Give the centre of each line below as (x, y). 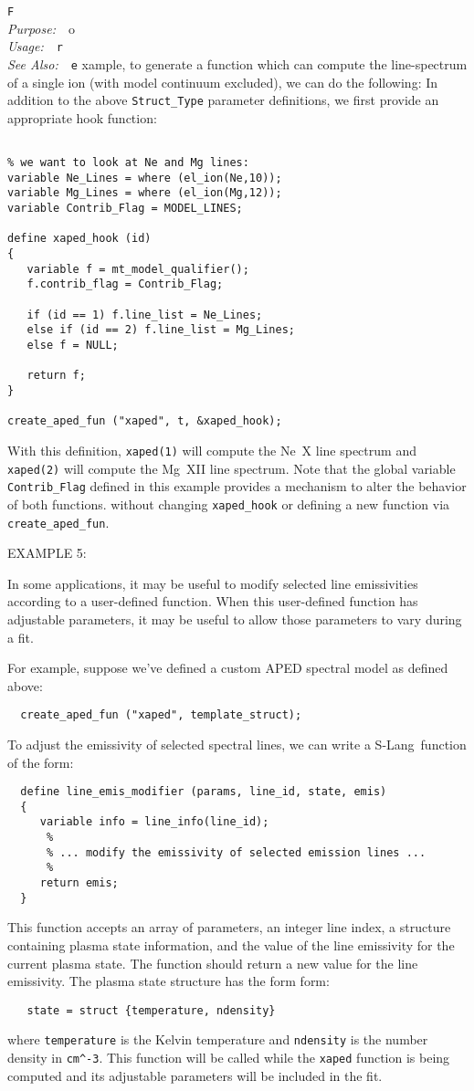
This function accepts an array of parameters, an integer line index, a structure (229, 927)
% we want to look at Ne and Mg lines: (128, 163)
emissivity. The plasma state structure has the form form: (169, 981)
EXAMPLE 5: (47, 553)
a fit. (21, 637)
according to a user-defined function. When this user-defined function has (213, 601)
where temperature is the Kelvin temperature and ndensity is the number (218, 1039)
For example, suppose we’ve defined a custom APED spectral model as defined (228, 668)
